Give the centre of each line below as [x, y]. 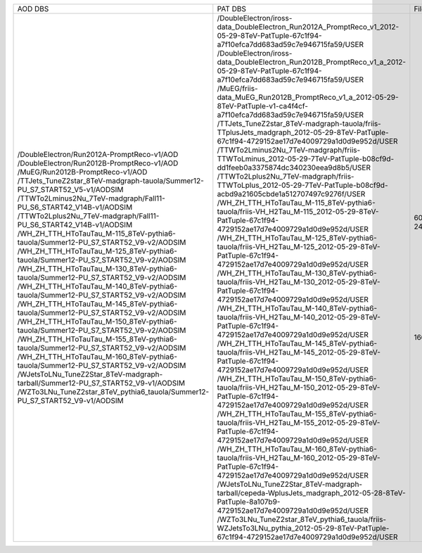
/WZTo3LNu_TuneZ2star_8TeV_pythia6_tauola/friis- [302, 519]
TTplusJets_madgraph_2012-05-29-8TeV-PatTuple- [303, 132]
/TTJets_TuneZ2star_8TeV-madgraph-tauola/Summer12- [110, 181]
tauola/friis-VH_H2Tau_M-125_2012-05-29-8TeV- [299, 247]
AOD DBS [33, 9]
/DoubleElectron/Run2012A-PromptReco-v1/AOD [98, 154]
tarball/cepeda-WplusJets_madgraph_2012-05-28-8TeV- [311, 493]
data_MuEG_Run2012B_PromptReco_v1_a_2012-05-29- [308, 97]
